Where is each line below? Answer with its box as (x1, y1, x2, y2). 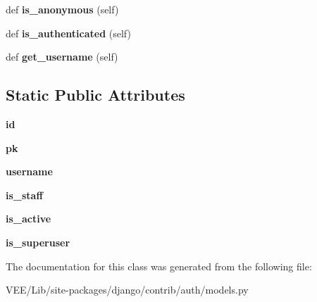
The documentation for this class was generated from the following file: (6, 258, 312, 273)
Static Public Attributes (6, 84, 185, 106)
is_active (6, 211, 51, 226)
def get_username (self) (6, 49, 118, 64)
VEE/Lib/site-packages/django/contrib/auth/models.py (6, 282, 249, 297)
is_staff (6, 187, 43, 202)
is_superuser (6, 234, 70, 249)
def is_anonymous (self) (6, 2, 119, 16)
